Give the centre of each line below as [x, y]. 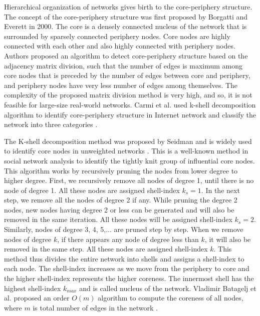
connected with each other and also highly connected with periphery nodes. [120, 46]
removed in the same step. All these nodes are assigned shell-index [106, 249]
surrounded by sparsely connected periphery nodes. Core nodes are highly [117, 36]
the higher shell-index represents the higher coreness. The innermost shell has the [129, 278]
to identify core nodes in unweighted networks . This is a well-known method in [126, 151]
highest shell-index [33, 288]
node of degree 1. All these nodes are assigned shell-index [92, 190]
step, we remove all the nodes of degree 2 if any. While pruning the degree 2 [121, 200]
